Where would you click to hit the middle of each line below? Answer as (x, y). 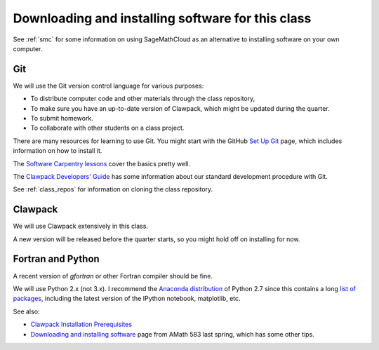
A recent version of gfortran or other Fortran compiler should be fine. (113, 276)
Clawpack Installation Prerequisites (81, 324)
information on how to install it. (58, 151)
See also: (26, 311)
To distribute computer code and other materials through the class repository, (143, 99)
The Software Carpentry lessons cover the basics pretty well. (102, 163)
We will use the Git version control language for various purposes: (108, 86)
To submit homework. (62, 119)
